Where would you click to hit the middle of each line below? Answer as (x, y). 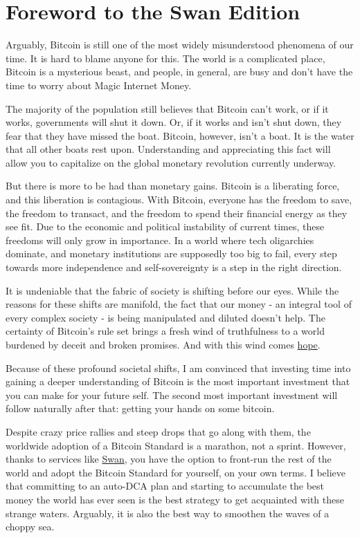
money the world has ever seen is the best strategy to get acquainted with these (175, 499)
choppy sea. (30, 527)
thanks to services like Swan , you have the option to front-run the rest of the (169, 459)
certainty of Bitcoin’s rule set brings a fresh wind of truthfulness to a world (165, 331)
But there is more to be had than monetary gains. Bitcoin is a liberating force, (173, 186)
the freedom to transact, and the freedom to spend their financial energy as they (177, 213)
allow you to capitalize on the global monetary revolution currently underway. (171, 162)
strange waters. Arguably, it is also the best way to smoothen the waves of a (168, 513)
